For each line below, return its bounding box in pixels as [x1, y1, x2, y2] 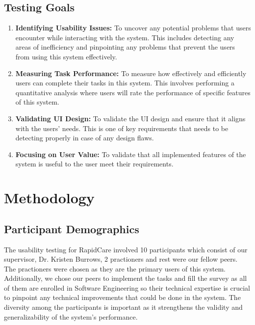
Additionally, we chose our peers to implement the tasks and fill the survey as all [4, 273, 247, 283]
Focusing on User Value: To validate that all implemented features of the [15, 149, 246, 159]
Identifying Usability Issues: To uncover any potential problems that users [15, 23, 251, 33]
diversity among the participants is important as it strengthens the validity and [4, 302, 243, 312]
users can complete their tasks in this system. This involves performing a [15, 78, 234, 88]
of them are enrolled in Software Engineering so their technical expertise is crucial [4, 282, 250, 293]
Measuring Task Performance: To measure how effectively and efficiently [15, 68, 247, 78]
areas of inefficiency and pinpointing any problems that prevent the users [15, 42, 235, 52]
